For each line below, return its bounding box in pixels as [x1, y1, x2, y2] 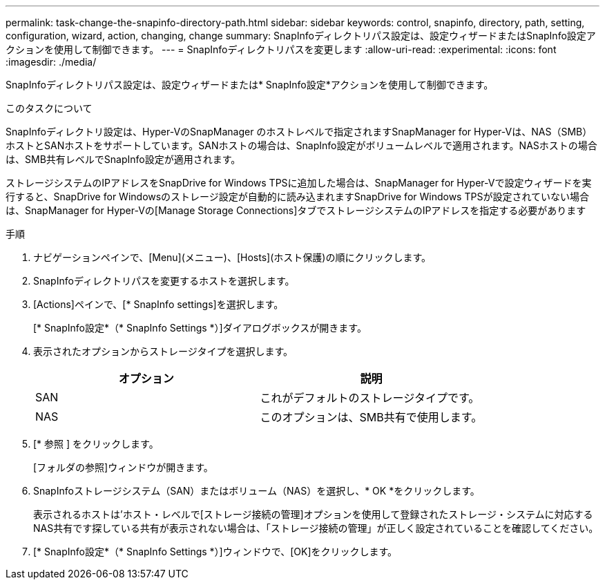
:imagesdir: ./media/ [6, 56, 97, 68]
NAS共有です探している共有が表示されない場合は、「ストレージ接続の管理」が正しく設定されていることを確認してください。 [33, 522, 599, 534]
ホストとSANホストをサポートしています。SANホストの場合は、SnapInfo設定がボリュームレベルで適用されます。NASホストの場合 [6, 140, 597, 151]
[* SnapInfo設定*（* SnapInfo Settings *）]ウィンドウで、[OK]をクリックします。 [33, 546, 398, 557]
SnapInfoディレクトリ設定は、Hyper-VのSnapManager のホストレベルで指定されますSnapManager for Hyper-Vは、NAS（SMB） [6, 126, 593, 137]
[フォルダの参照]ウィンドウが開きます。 [33, 461, 213, 473]
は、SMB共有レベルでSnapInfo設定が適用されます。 [6, 153, 241, 165]
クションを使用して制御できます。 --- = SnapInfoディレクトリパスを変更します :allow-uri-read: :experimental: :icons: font [6, 44, 557, 55]
